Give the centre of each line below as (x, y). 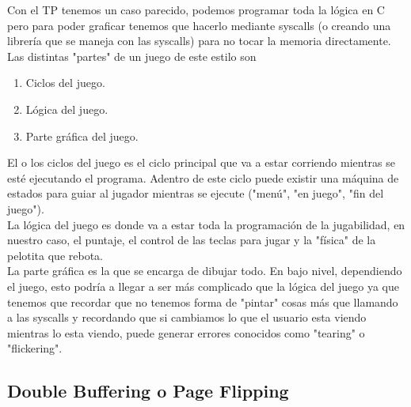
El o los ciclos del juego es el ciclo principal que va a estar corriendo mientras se (201, 162)
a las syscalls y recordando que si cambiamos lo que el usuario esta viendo (187, 317)
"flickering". (35, 348)
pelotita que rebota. (55, 255)
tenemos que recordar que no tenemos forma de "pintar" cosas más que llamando (203, 301)
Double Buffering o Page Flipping (148, 391)
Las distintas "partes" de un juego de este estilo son (132, 56)
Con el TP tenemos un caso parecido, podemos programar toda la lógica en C (196, 9)
